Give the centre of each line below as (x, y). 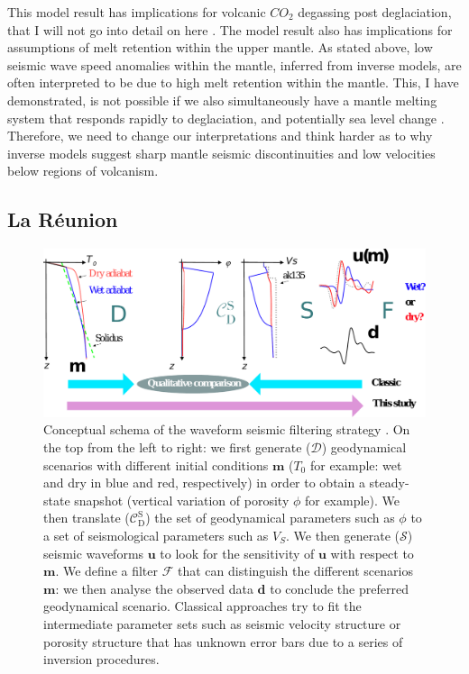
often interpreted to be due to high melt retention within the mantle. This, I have (233, 82)
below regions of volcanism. (83, 171)
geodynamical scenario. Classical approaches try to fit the (202, 606)
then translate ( (87, 518)
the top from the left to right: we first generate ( (177, 447)
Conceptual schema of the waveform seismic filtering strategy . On (227, 429)
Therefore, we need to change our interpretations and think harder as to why (220, 136)
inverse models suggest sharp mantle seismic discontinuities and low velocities (221, 153)
